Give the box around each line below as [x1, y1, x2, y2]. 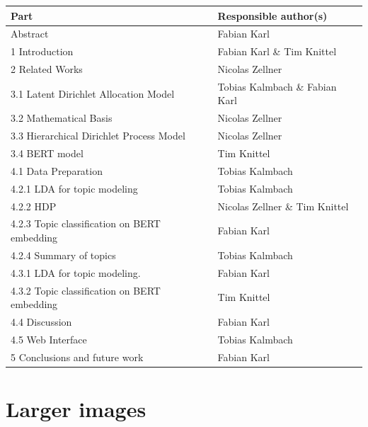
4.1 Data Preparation [11, 163, 103, 178]
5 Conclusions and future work [11, 349, 144, 364]
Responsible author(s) [217, 8, 328, 23]
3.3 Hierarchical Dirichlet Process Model [11, 128, 185, 143]
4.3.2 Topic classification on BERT [11, 283, 161, 297]
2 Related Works [11, 62, 83, 76]
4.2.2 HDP [11, 198, 57, 213]
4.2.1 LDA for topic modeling [11, 181, 138, 195]
